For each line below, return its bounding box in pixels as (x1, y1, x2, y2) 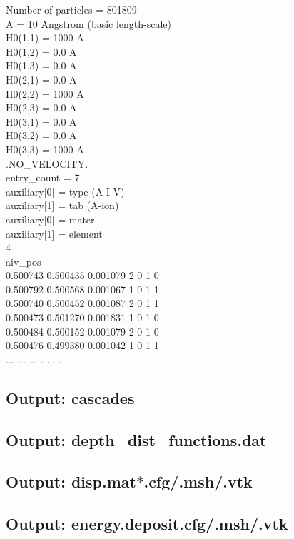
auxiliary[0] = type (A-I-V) (6, 183, 125, 198)
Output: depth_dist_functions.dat (6, 428, 267, 450)
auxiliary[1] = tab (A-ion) (6, 198, 119, 213)
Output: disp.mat (6, 470, 136, 493)
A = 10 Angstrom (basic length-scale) (6, 16, 172, 31)
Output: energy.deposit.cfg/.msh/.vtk (6, 513, 288, 535)
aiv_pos (6, 253, 41, 268)
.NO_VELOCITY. (6, 156, 88, 171)
